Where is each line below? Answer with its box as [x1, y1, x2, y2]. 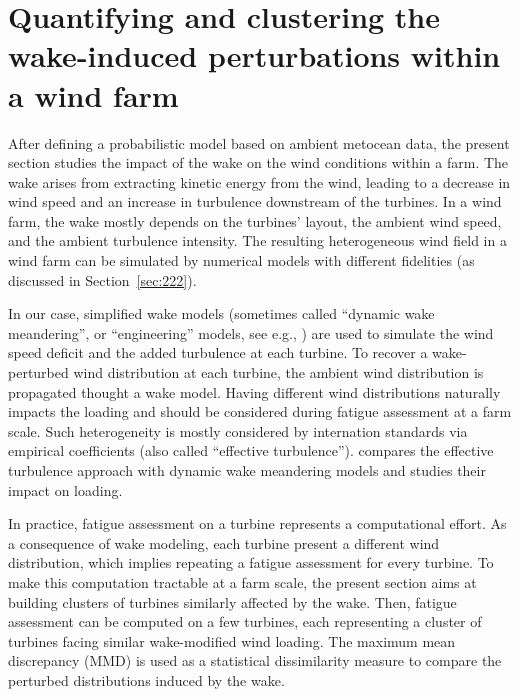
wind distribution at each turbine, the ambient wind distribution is [73, 362, 484, 383]
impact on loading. [8, 479, 123, 500]
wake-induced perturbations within [8, 35, 501, 76]
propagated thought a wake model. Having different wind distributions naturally [8, 381, 501, 402]
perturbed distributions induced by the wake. [8, 669, 285, 690]
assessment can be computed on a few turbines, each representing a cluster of [8, 611, 482, 632]
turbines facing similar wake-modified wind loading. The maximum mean [8, 630, 456, 651]
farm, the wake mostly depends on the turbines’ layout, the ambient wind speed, [8, 210, 502, 231]
